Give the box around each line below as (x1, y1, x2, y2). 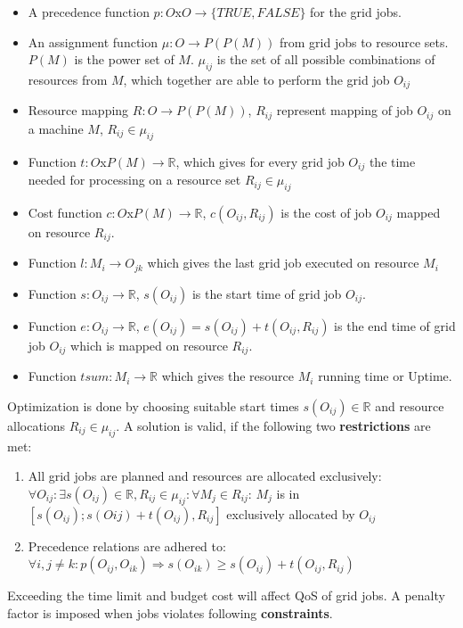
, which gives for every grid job (175, 152, 345, 170)
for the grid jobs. (310, 3, 402, 21)
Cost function (28, 202, 102, 221)
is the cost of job (280, 202, 372, 221)
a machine (28, 119, 84, 137)
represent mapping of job (276, 101, 413, 120)
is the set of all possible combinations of (216, 50, 435, 69)
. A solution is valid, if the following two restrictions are (116, 416, 431, 434)
